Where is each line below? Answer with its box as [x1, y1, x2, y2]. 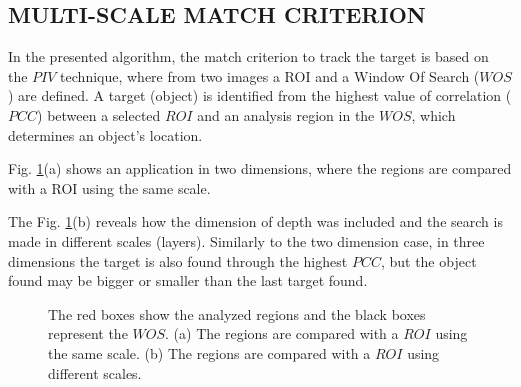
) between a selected [37, 104, 161, 125]
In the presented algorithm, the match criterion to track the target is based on [8, 46, 489, 67]
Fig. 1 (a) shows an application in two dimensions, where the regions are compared [8, 158, 512, 179]
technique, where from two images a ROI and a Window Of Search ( [60, 65, 480, 86]
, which [411, 104, 456, 125]
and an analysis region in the [197, 104, 375, 125]
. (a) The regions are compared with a [165, 323, 399, 344]
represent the [48, 323, 128, 344]
